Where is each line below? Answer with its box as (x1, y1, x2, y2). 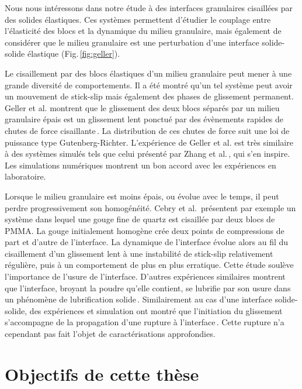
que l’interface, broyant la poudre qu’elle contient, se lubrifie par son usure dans (5, 281, 291, 294)
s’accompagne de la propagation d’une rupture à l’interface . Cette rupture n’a (5, 316, 284, 328)
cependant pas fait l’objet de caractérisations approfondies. (5, 328, 216, 340)
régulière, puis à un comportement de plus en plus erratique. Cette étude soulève (5, 259, 294, 271)
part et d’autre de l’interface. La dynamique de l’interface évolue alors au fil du (5, 236, 289, 248)
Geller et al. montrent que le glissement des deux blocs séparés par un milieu (5, 101, 280, 113)
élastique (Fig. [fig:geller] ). (27, 47, 120, 60)
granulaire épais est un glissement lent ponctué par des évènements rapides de (5, 113, 284, 125)
